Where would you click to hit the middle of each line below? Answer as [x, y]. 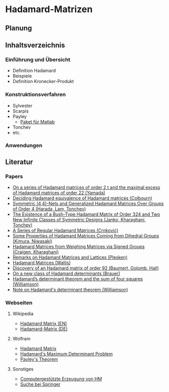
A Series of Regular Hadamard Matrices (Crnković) [66, 230]
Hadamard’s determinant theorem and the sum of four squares [78, 279]
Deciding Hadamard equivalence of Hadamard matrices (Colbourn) [82, 198]
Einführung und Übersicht [38, 59]
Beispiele [22, 76]
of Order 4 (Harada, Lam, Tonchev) [49, 209]
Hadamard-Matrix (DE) [44, 329]
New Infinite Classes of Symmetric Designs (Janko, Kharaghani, [79, 220]
